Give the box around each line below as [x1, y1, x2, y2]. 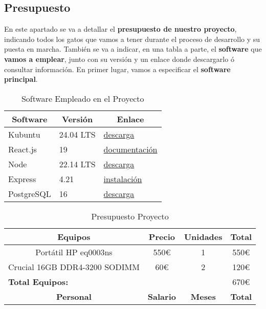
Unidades [184, 230, 223, 242]
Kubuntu [8, 128, 40, 140]
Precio [148, 230, 175, 242]
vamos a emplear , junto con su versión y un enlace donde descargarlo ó [4, 53, 234, 64]
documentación [103, 143, 158, 155]
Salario [147, 290, 176, 302]
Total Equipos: [8, 275, 69, 288]
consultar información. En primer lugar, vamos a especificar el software [4, 63, 231, 74]
